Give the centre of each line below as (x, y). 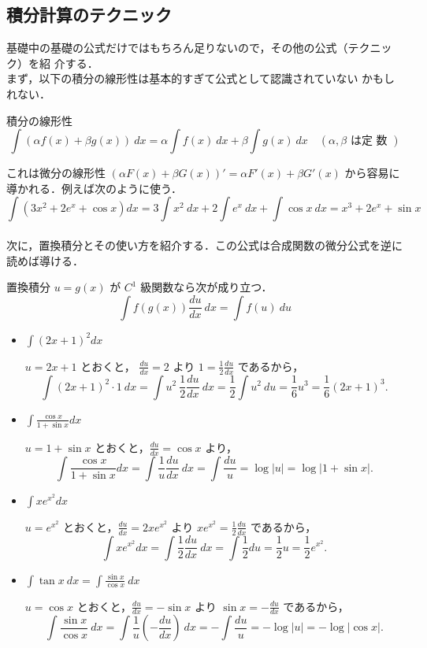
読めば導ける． (45, 260)
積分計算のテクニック (89, 15)
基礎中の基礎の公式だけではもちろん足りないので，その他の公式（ (177, 48)
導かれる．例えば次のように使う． (94, 188)
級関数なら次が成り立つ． (206, 287)
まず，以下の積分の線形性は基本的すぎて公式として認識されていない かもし (201, 78)
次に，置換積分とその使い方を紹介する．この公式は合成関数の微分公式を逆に (204, 244)
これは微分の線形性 (56, 173)
